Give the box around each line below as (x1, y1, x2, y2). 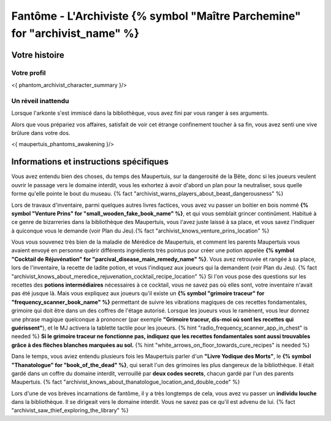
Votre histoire (11, 50, 64, 60)
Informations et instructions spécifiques (11, 156, 169, 167)
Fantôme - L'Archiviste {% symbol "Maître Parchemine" (11, 9, 301, 23)
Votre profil (11, 68, 46, 77)
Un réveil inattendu (11, 96, 69, 105)
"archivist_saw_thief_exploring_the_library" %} (11, 407, 129, 414)
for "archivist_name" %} (11, 26, 140, 40)
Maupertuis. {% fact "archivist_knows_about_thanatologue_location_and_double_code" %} (11, 378, 240, 386)
